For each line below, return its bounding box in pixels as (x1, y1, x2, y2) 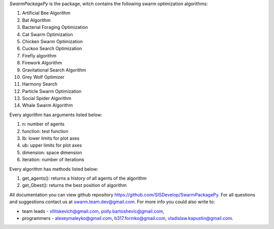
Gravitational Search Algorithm (22, 67, 86, 73)
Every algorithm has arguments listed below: (9, 112, 102, 118)
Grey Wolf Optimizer (22, 74, 65, 80)
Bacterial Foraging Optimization (22, 24, 88, 30)
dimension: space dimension (22, 149, 82, 155)
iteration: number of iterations (22, 156, 85, 162)
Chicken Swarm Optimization (22, 38, 83, 44)
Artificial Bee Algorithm (22, 10, 71, 16)
